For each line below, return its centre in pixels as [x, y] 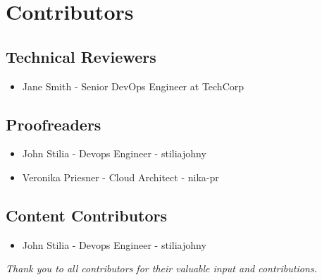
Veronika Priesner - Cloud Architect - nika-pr [120, 177]
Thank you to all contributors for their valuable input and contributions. [161, 268]
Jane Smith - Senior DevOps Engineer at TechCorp [133, 86]
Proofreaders [54, 124]
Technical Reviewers [81, 56]
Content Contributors [87, 215]
